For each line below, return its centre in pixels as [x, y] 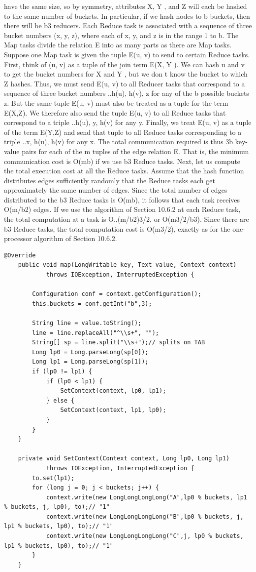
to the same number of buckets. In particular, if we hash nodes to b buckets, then [127, 16]
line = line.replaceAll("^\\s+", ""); [96, 333]
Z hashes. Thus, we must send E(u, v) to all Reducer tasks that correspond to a [125, 83]
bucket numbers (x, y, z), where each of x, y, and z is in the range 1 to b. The [121, 35]
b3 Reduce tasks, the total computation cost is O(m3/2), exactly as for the [117, 228]
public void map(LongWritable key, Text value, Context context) [127, 265]
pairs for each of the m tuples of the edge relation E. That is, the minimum [135, 151]
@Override [20, 255]
